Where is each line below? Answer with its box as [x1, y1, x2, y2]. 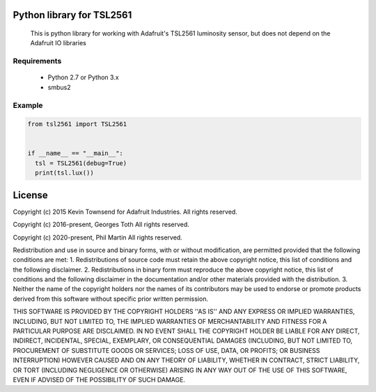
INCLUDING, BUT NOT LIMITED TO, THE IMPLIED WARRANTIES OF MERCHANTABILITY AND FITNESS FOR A [13, 317, 327, 325]
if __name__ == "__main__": [27, 150, 123, 157]
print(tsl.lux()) [35, 169, 94, 177]
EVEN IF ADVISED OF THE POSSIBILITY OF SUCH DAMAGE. [13, 376, 186, 384]
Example [13, 100, 43, 110]
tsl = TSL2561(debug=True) [35, 159, 127, 167]
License [13, 189, 48, 201]
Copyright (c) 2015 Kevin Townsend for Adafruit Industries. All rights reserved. [13, 207, 238, 216]
